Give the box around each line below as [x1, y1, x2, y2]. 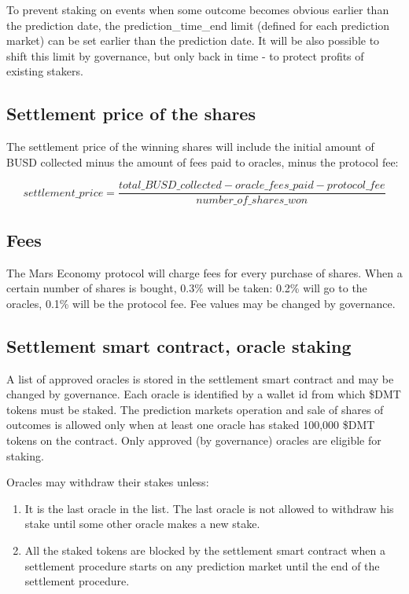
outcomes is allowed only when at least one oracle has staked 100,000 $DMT [6, 416, 375, 433]
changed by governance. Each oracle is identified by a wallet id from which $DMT [6, 386, 401, 402]
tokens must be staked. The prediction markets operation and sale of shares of [6, 401, 384, 417]
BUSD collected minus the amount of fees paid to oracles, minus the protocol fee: [6, 153, 399, 170]
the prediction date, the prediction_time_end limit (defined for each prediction [6, 16, 390, 33]
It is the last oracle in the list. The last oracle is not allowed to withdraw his [24, 500, 394, 516]
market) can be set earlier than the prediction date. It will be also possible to [6, 32, 380, 49]
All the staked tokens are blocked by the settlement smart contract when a [24, 541, 385, 558]
